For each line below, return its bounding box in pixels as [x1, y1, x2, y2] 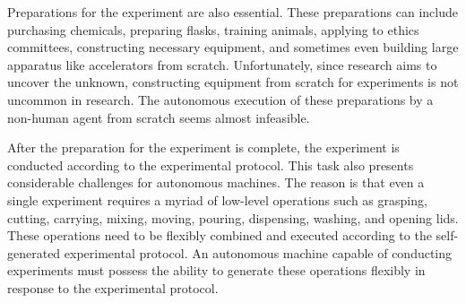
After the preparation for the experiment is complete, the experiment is [7, 138, 400, 157]
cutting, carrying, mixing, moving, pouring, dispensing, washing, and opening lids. [7, 208, 459, 227]
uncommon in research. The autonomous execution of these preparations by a [7, 90, 434, 108]
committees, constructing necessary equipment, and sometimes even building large [7, 38, 459, 56]
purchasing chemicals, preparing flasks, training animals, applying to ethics [7, 20, 419, 39]
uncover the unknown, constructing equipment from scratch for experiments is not [7, 73, 459, 91]
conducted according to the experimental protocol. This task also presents [7, 155, 414, 174]
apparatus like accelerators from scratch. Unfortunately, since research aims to [7, 55, 437, 74]
